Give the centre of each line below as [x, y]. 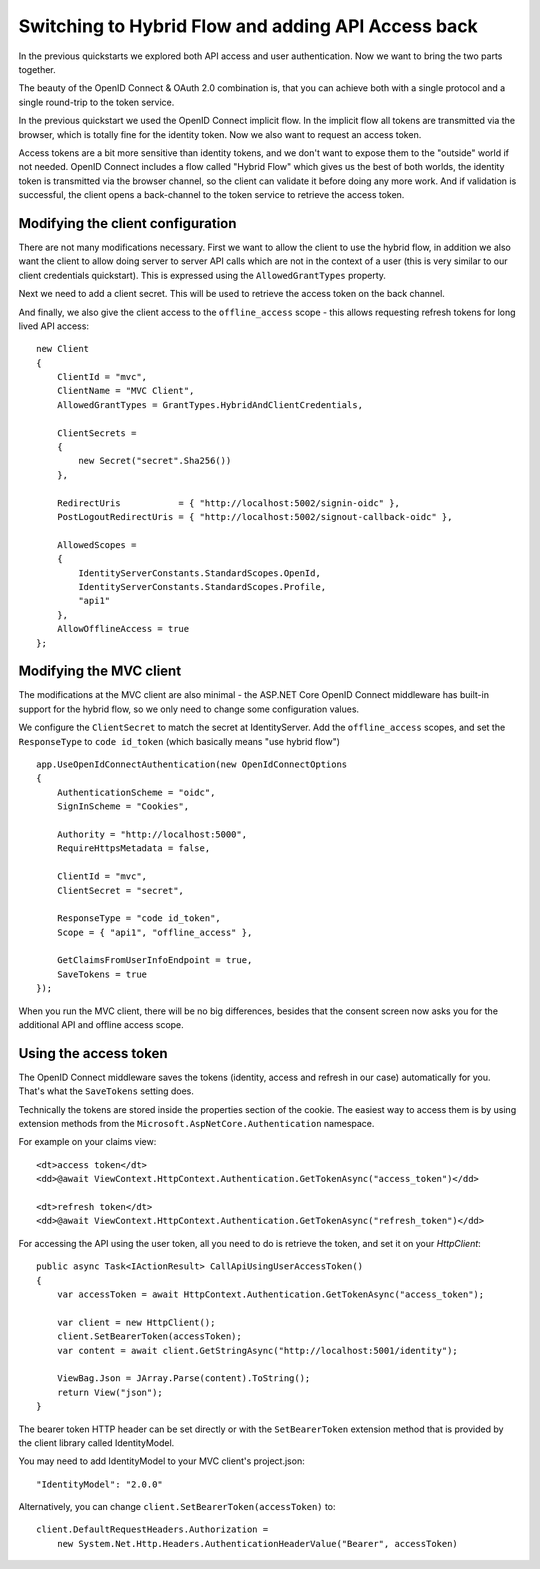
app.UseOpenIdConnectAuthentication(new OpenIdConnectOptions [192, 764]
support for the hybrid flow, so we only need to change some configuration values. [189, 709]
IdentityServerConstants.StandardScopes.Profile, [202, 586]
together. [37, 69]
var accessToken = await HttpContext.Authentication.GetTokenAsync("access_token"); [270, 1294]
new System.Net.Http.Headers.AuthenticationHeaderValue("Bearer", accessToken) [257, 1543]
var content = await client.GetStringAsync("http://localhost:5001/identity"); [257, 1350]
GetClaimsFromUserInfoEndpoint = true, [154, 960]
